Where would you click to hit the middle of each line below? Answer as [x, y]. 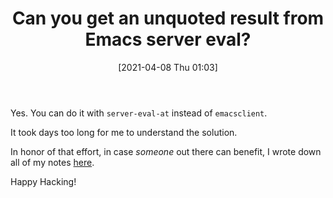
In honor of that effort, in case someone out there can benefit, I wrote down [166, 151]
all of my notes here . [52, 162]
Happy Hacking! [43, 181]
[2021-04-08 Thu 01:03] [168, 67]
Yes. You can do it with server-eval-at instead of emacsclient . [139, 113]
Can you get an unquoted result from [168, 18]
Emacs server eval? [168, 39]
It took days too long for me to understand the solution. [124, 132]
